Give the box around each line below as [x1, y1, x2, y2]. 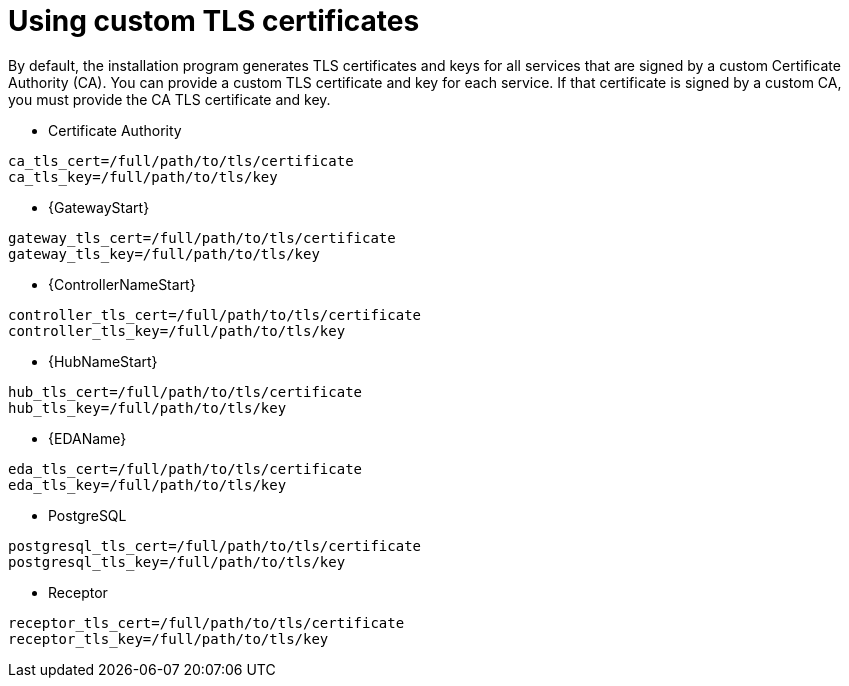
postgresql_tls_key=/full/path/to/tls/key [8, 553, 346, 570]
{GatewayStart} [48, 198, 150, 216]
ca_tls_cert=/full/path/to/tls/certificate [8, 152, 354, 169]
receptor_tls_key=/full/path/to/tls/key [8, 630, 329, 647]
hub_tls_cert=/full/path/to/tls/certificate [8, 383, 363, 400]
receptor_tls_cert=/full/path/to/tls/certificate [8, 614, 405, 631]
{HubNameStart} [48, 352, 158, 370]
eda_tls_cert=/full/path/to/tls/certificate [8, 460, 363, 477]
